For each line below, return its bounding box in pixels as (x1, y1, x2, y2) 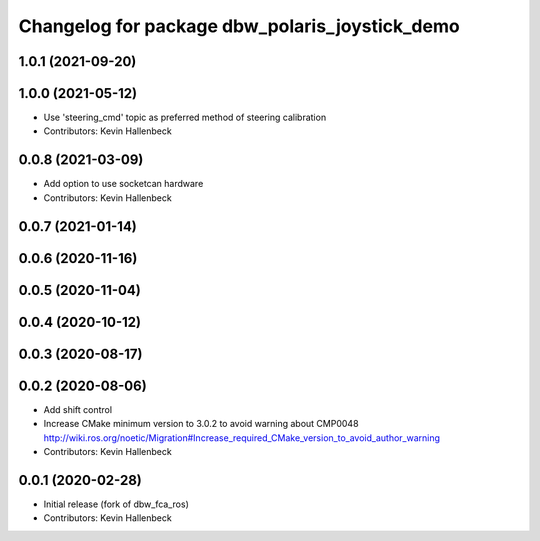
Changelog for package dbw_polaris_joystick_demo (18, 15, 460, 37)
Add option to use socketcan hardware (43, 178, 204, 190)
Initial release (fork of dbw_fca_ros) (43, 498, 190, 510)
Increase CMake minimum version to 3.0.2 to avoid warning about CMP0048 (43, 418, 359, 430)
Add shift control (43, 403, 113, 415)
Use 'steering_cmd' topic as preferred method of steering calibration (43, 111, 327, 124)
